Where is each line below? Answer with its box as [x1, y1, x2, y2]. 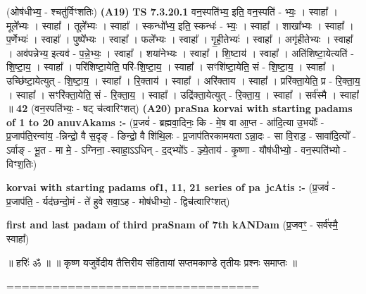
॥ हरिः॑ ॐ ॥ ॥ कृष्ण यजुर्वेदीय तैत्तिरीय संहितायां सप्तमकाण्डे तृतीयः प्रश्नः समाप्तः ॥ [6, 255, 297, 269]
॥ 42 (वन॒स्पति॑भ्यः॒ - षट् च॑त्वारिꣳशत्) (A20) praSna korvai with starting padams [6, 101, 353, 116]
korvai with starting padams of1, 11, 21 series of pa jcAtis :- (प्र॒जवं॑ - [6, 180, 336, 195]
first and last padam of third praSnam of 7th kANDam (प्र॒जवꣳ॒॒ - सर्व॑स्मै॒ [6, 217, 338, 232]
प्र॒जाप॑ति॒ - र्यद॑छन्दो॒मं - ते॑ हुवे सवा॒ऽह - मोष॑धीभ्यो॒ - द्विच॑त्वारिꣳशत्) [6, 193, 230, 208]
